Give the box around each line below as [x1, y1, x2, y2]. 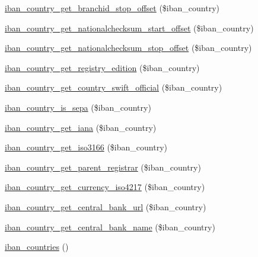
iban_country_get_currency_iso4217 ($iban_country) [5, 181, 205, 193]
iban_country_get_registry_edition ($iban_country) [5, 61, 200, 73]
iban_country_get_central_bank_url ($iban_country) [5, 200, 206, 213]
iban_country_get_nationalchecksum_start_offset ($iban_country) [5, 21, 254, 34]
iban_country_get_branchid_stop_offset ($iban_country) [5, 2, 219, 14]
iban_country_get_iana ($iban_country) [5, 121, 157, 133]
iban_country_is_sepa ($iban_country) [5, 101, 151, 113]
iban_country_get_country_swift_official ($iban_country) [5, 81, 222, 94]
